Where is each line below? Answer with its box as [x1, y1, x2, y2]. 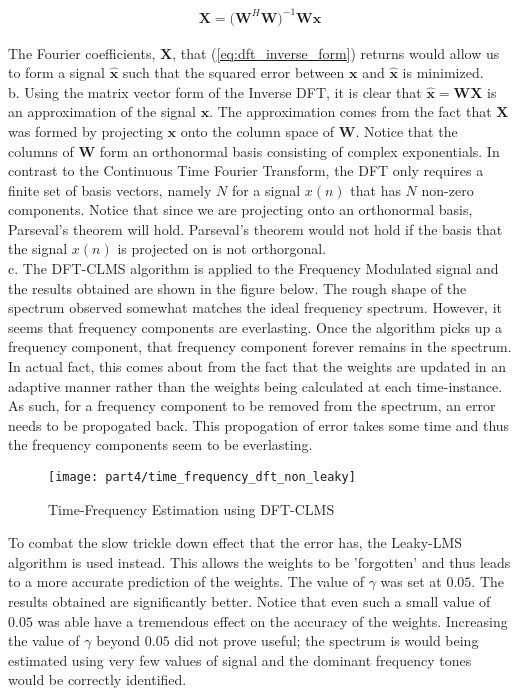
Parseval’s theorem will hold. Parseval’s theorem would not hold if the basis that [8, 218, 503, 239]
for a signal [231, 179, 301, 200]
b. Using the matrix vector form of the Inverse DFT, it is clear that [8, 81, 422, 102]
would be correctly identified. [8, 669, 187, 690]
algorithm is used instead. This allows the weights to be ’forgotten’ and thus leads [8, 551, 511, 572]
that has [350, 179, 401, 200]
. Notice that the [355, 120, 458, 141]
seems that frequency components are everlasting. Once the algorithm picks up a [8, 316, 503, 337]
